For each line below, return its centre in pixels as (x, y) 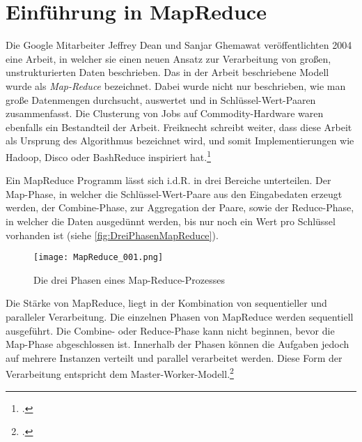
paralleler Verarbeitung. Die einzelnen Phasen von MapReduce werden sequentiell (180, 316)
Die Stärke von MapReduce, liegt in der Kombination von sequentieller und (166, 303)
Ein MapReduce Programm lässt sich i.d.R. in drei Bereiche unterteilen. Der (168, 180)
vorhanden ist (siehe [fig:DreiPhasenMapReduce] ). (112, 235)
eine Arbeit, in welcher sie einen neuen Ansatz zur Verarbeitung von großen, (168, 58)
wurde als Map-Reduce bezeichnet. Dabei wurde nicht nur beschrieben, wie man (176, 85)
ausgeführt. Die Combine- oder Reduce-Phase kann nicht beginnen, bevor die (170, 330)
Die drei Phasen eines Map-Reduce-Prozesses (129, 279)
